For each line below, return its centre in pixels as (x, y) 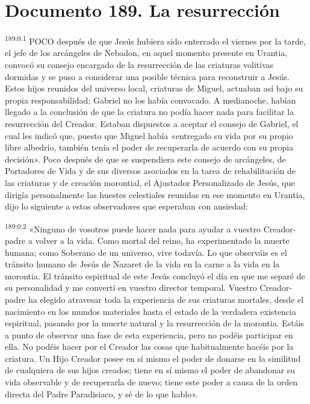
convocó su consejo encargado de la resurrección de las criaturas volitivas (139, 64)
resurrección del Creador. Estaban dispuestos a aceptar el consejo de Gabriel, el (152, 123)
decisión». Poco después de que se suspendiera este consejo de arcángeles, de (145, 159)
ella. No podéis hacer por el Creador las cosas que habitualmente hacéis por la (149, 347)
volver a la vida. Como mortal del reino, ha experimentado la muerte (162, 240)
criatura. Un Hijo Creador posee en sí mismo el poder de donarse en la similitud (153, 358)
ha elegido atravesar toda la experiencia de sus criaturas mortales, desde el (166, 299)
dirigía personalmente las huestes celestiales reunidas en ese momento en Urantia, (155, 194)
